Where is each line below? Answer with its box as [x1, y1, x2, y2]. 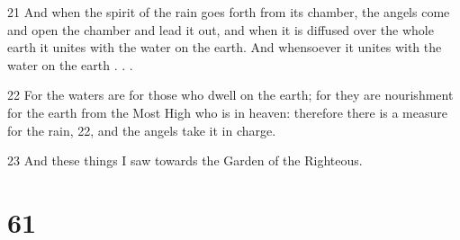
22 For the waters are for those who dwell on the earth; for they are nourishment [7, 85, 454, 104]
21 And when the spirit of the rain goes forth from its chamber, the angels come [7, 3, 450, 21]
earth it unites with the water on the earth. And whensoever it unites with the [7, 38, 442, 57]
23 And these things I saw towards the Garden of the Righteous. [7, 151, 363, 170]
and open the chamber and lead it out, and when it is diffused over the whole [7, 20, 434, 39]
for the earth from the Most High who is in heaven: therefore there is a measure [7, 102, 447, 121]
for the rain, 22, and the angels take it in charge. [7, 120, 276, 139]
